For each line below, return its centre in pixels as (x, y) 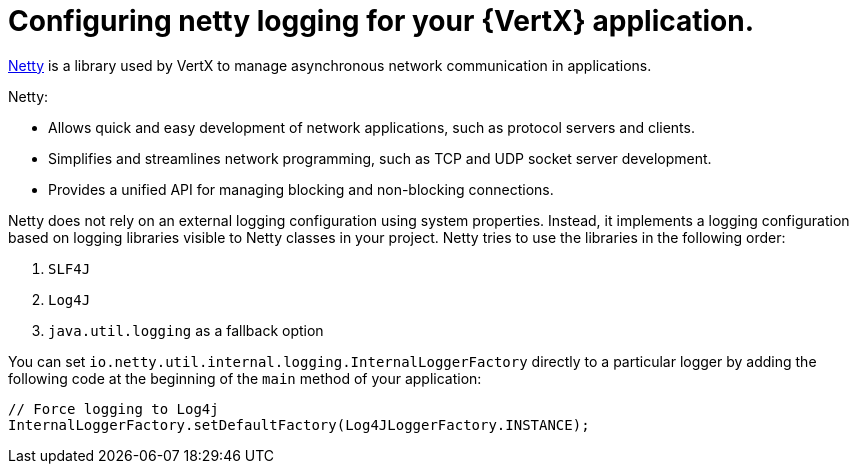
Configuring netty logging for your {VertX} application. (381, 21)
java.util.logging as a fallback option (186, 330)
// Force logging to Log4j (113, 408)
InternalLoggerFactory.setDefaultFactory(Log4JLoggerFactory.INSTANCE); (299, 424)
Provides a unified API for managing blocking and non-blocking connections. (301, 189)
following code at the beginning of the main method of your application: (245, 378)
